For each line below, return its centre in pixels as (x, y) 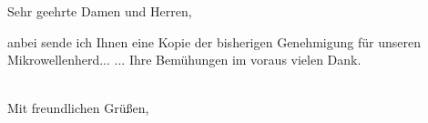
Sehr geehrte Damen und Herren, (100, 11)
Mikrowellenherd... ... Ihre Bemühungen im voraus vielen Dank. (184, 60)
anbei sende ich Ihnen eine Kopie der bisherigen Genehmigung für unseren (214, 41)
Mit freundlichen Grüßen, (78, 108)
